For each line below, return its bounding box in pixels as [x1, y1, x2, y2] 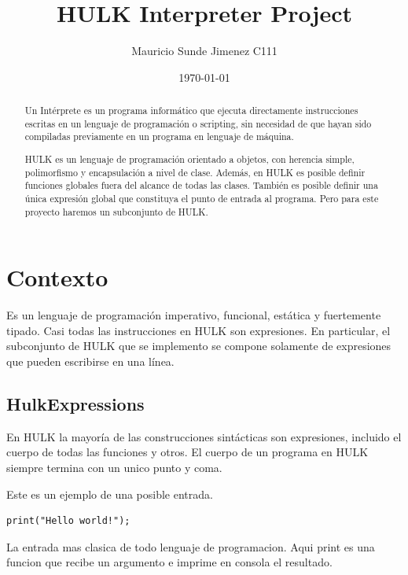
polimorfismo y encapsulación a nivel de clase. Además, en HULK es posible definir [24, 165, 366, 179]
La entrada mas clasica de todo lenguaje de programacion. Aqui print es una [6, 538, 375, 555]
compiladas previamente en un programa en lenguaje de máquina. [24, 130, 294, 143]
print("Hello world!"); [6, 515, 130, 527]
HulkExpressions [6, 391, 145, 415]
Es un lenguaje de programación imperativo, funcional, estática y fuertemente [6, 307, 381, 323]
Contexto [6, 261, 108, 293]
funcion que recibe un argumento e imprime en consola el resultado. [6, 554, 333, 570]
